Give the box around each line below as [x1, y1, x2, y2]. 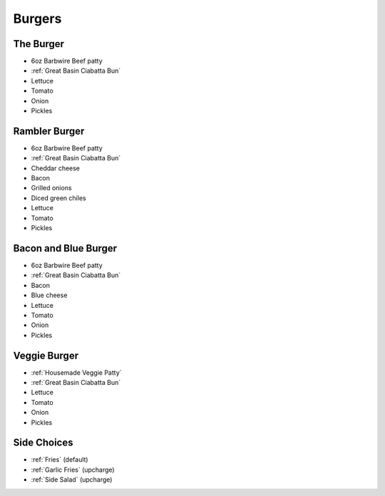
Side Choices [13, 437, 73, 449]
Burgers [13, 11, 62, 26]
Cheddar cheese [31, 164, 81, 172]
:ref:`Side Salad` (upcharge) [31, 475, 113, 484]
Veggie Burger [13, 349, 78, 361]
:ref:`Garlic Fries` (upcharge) [31, 465, 115, 474]
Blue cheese [31, 291, 68, 299]
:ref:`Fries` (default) [31, 455, 88, 464]
